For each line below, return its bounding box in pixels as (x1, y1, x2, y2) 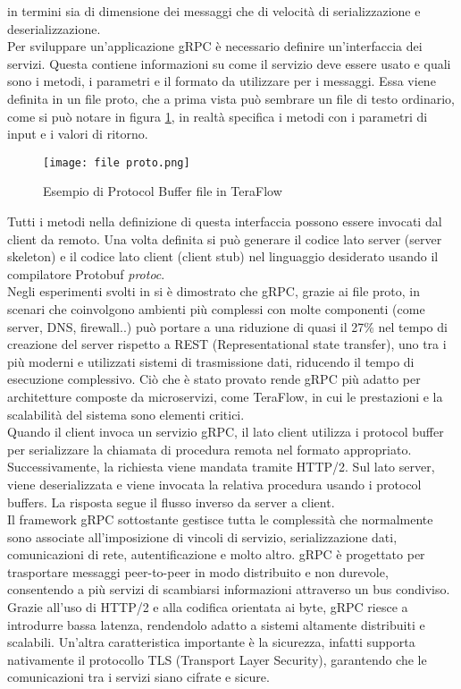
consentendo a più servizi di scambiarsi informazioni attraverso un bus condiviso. (7, 580, 450, 599)
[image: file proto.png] (43, 156, 190, 169)
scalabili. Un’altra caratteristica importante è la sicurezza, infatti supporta (7, 633, 415, 651)
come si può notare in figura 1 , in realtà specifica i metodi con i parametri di (7, 106, 428, 125)
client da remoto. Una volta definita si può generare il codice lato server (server (7, 229, 442, 248)
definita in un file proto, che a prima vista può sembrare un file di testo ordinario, (7, 89, 456, 107)
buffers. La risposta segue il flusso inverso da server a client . (7, 492, 335, 511)
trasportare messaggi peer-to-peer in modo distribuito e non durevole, (7, 562, 389, 581)
